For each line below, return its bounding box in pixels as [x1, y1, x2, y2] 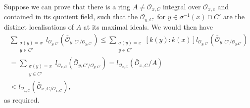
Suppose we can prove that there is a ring [4, 1, 130, 11]
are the [223, 11, 245, 22]
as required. [4, 94, 40, 105]
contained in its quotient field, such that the [4, 11, 138, 22]
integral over [163, 1, 201, 11]
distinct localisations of [4, 21, 74, 32]
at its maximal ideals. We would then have [83, 21, 213, 32]
